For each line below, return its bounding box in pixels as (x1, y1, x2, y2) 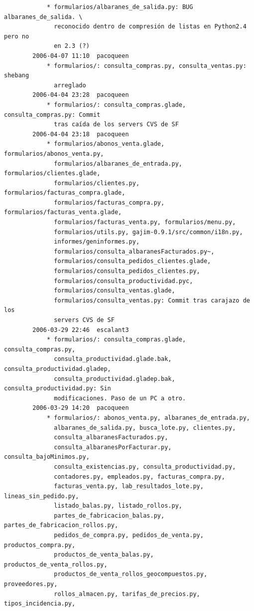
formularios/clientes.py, (54, 179, 140, 187)
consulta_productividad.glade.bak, (54, 355, 172, 363)
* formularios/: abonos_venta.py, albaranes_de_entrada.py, (46, 414, 250, 421)
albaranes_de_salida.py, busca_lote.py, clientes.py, (54, 424, 236, 431)
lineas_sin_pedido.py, (4, 492, 79, 500)
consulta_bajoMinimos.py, (4, 453, 90, 461)
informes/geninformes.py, (54, 238, 140, 246)
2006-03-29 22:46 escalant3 (32, 326, 129, 333)
